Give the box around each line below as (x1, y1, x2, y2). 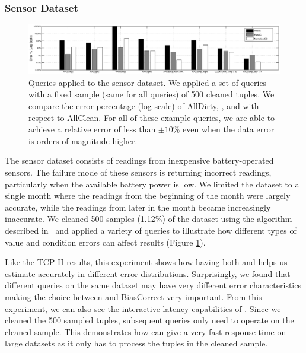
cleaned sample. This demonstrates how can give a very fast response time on (5, 325, 286, 338)
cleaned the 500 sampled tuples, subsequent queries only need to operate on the (5, 314, 294, 326)
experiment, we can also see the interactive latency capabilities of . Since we (5, 302, 281, 314)
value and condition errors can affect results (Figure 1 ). (5, 236, 206, 248)
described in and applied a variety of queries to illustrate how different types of (5, 224, 297, 236)
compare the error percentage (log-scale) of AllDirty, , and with (28, 100, 259, 112)
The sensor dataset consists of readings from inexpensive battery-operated (5, 154, 274, 167)
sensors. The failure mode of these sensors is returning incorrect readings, (5, 166, 272, 179)
